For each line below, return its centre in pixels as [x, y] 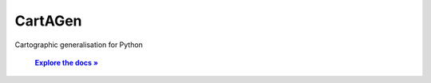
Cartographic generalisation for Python [79, 45]
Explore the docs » [67, 62]
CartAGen [49, 21]
